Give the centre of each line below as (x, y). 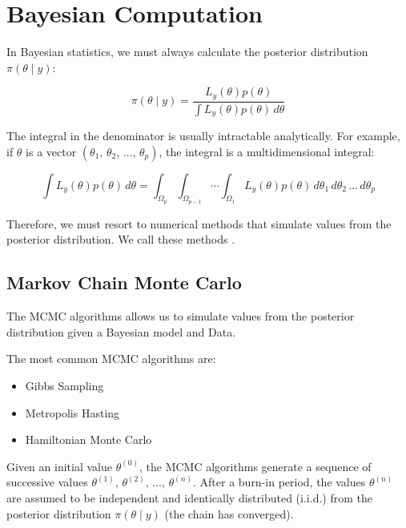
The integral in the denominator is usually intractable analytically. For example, (203, 136)
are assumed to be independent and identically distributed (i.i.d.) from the (189, 498)
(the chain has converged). (229, 513)
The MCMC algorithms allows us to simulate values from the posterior (181, 316)
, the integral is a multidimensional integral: (267, 151)
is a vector (51, 151)
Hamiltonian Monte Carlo (88, 439)
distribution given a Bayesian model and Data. (121, 331)
